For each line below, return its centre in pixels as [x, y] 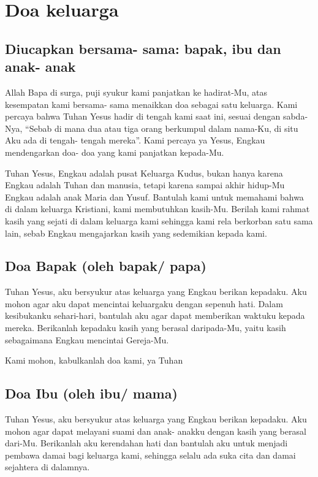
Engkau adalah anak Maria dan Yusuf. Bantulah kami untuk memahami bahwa [154, 197]
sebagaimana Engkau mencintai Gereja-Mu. [87, 339]
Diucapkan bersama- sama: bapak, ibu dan [143, 48]
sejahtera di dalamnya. [47, 467]
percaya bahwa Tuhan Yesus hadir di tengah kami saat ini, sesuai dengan [143, 116]
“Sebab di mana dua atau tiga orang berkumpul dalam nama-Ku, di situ [162, 128]
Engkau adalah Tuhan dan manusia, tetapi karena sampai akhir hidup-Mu [145, 185]
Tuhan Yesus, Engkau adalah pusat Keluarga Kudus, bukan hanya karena [144, 173]
